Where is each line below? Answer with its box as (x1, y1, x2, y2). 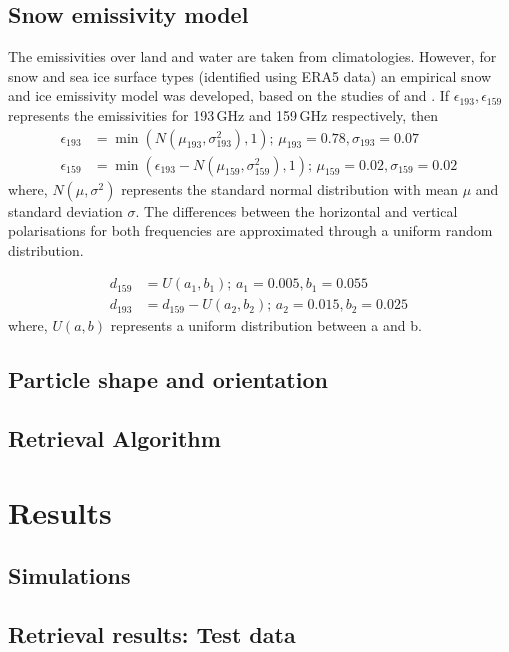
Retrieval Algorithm (8, 423, 221, 454)
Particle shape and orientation (8, 364, 328, 395)
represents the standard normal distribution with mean (121, 178, 459, 199)
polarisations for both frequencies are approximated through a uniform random (8, 220, 493, 241)
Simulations (8, 560, 131, 591)
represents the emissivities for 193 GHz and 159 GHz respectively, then (8, 104, 439, 125)
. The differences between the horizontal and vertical (135, 200, 458, 221)
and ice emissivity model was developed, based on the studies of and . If (8, 85, 450, 106)
